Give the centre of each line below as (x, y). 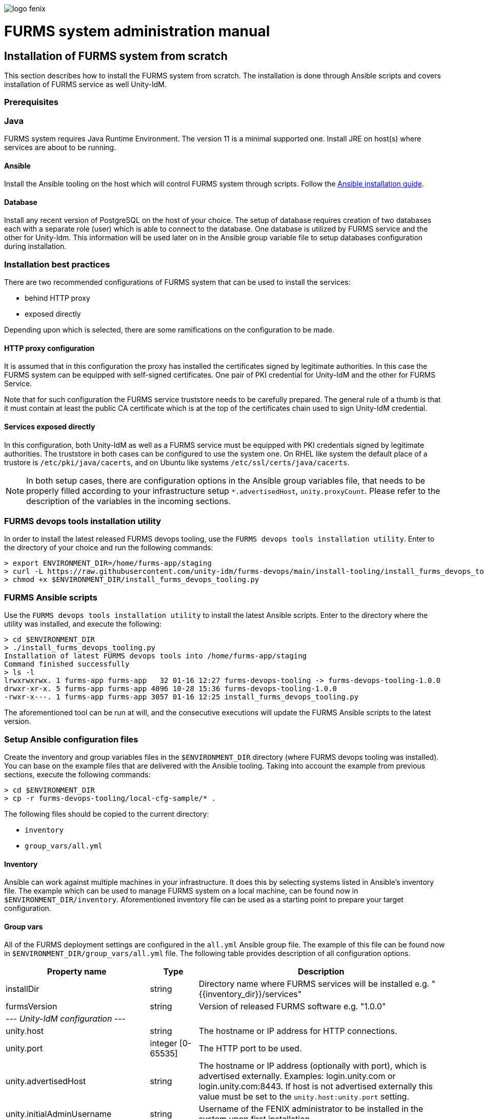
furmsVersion (32, 1007)
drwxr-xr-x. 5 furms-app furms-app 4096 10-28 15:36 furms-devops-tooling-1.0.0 (171, 689)
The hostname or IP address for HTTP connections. (298, 1031)
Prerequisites (31, 102)
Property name (77, 972)
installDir (23, 989)
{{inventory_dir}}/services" (250, 994)
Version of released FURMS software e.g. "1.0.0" (292, 1007)
